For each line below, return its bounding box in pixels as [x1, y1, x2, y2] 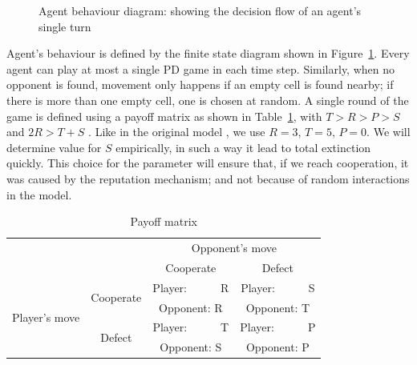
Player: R [152, 279, 229, 295]
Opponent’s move [191, 239, 277, 255]
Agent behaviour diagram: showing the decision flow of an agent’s [38, 2, 362, 18]
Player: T [152, 319, 229, 335]
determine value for [6, 138, 102, 155]
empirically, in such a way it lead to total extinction [115, 138, 371, 155]
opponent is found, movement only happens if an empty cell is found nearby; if [6, 76, 394, 93]
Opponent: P [245, 339, 310, 355]
